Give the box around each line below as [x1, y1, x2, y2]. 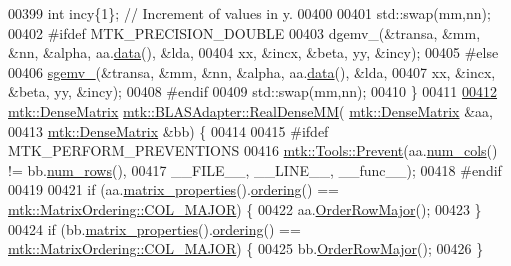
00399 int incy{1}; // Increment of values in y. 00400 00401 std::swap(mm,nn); [8, 3, 491, 23]
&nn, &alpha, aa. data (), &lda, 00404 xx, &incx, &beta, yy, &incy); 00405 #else [8, 42, 499, 63]
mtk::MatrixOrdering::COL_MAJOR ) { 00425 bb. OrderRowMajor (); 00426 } [8, 238, 484, 259]
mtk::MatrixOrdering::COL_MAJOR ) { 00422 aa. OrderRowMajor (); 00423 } [8, 198, 482, 219]
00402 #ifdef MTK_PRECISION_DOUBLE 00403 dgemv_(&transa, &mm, [8, 22, 481, 43]
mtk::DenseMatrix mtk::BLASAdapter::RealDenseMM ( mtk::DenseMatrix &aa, [8, 100, 493, 121]
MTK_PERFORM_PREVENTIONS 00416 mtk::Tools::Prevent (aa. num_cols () [8, 140, 498, 161]
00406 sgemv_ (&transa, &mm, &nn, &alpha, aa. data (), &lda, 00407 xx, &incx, [8, 61, 496, 82]
